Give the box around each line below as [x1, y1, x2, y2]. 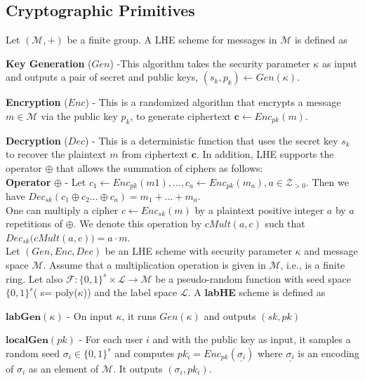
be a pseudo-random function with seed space [155, 271, 351, 286]
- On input [67, 308, 113, 323]
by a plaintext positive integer [194, 202, 324, 217]
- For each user [79, 332, 143, 347]
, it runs [121, 308, 157, 323]
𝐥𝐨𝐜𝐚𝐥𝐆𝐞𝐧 [6, 335, 48, 346]
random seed [6, 345, 60, 360]
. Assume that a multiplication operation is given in [43, 257, 266, 272]
